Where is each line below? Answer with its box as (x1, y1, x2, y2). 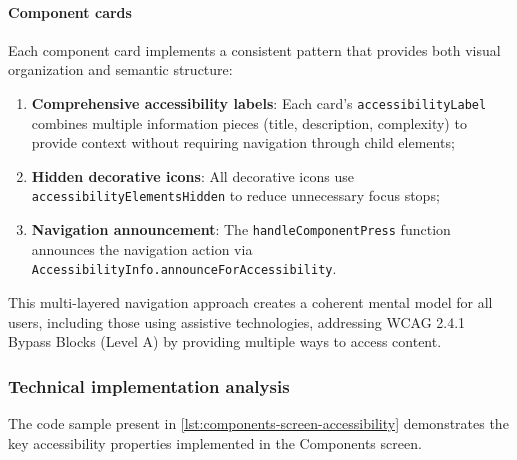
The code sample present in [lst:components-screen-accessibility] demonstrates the (8, 412, 509, 433)
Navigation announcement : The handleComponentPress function (31, 219, 451, 240)
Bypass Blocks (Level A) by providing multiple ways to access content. (8, 331, 442, 352)
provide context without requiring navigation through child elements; (31, 132, 455, 153)
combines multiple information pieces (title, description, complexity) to (31, 112, 467, 133)
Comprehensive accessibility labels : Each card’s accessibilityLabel (31, 92, 487, 113)
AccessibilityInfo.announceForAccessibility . (31, 258, 337, 279)
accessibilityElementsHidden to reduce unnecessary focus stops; (31, 185, 440, 206)
